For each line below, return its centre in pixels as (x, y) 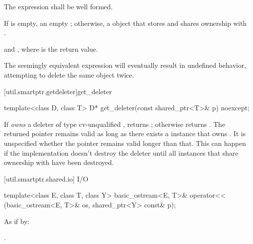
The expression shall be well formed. (58, 6)
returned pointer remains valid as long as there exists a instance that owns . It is (125, 133)
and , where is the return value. (51, 49)
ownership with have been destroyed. (59, 162)
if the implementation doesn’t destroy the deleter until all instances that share (121, 152)
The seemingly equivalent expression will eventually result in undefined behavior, (125, 65)
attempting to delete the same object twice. (69, 74)
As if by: (17, 221)
